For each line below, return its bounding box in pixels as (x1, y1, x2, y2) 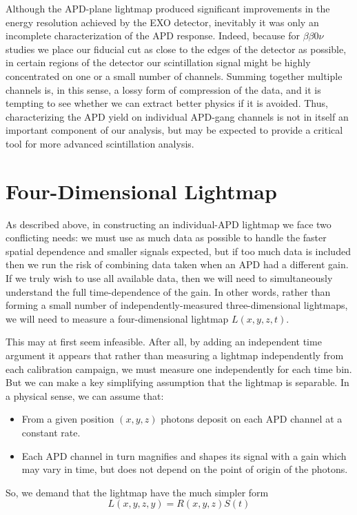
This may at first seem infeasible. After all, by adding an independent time (6, 334, 322, 349)
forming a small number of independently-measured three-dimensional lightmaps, (6, 298, 348, 312)
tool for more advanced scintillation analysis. (6, 136, 194, 150)
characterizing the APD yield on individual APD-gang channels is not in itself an (6, 109, 349, 123)
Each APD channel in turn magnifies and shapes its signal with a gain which (21, 448, 347, 463)
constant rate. (21, 425, 81, 439)
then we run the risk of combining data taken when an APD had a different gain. (6, 257, 349, 272)
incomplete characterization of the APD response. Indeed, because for (6, 28, 300, 43)
